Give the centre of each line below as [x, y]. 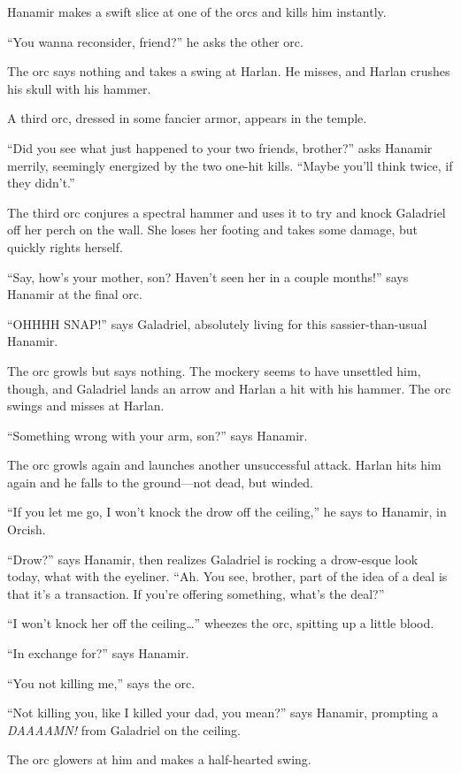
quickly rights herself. [65, 246]
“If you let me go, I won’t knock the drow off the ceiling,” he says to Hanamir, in [227, 512]
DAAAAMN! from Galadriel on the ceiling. [124, 729]
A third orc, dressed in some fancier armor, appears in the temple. [187, 118]
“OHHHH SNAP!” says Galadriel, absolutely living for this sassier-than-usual [217, 323]
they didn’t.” [41, 183]
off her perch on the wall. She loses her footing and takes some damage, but [212, 230]
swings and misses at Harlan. [86, 406]
